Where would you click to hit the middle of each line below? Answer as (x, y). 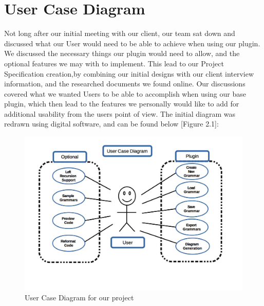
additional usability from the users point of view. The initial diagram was (120, 113)
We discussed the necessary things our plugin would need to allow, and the (122, 53)
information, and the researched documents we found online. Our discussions (125, 84)
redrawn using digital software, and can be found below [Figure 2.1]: (111, 124)
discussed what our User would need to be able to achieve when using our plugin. (132, 43)
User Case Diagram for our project (79, 298)
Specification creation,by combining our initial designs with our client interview (129, 73)
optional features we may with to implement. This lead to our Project (114, 63)
